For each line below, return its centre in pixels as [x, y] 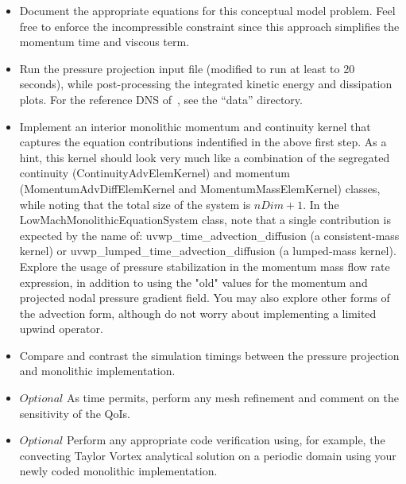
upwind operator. [61, 329]
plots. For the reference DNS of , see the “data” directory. [161, 99]
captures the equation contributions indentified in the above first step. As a [203, 142]
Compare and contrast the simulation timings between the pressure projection [209, 355]
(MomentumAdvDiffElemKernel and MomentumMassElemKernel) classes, [200, 188]
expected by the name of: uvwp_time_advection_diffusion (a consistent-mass [209, 235]
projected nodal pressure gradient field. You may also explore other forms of [205, 298]
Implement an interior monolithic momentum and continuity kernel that [195, 126]
